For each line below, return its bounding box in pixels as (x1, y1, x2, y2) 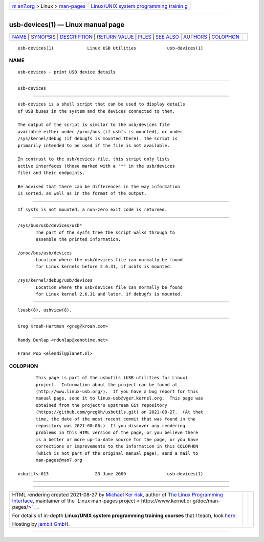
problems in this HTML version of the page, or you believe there (36, 430, 198, 436)
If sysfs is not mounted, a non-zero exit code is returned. (18, 206, 167, 212)
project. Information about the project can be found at (36, 382, 178, 387)
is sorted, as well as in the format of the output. (18, 191, 147, 196)
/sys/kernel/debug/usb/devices (18, 277, 93, 283)
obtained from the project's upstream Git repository (36, 402, 167, 408)
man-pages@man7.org (36, 457, 83, 463)
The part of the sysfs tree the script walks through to (36, 229, 176, 235)
